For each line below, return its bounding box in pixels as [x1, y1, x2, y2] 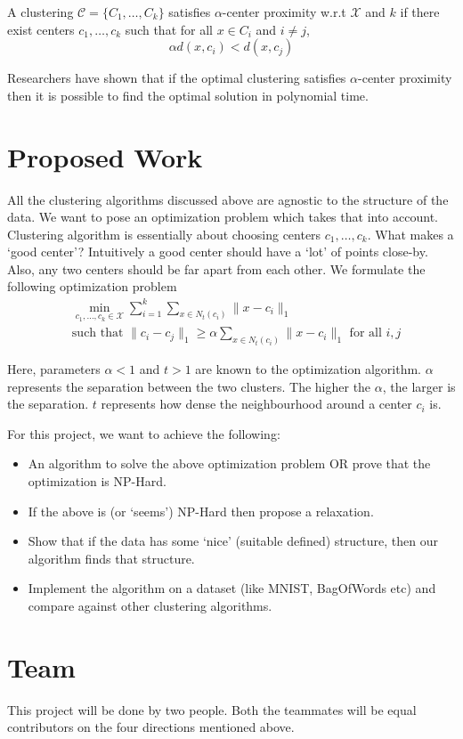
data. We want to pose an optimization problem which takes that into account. [7, 207, 438, 226]
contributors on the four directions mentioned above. [7, 718, 295, 736]
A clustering [7, 3, 74, 20]
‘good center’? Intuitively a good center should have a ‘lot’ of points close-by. [7, 242, 428, 261]
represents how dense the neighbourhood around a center [101, 394, 412, 413]
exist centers [7, 20, 75, 38]
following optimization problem [7, 277, 177, 296]
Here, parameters [7, 360, 101, 378]
